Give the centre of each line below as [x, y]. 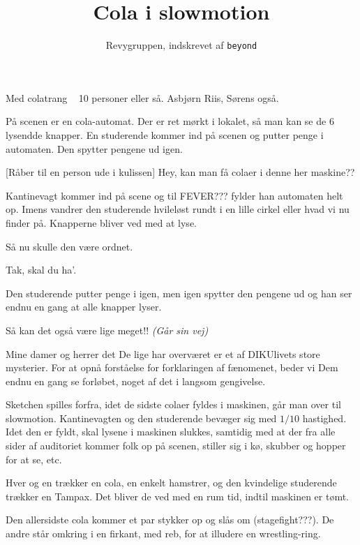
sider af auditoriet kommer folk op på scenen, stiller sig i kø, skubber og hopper [176, 446]
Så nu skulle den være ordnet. [69, 246]
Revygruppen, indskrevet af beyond [181, 45]
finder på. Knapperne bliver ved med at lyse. [101, 222]
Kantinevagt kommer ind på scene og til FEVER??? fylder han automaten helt [174, 195]
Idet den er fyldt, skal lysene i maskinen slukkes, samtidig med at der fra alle [171, 432]
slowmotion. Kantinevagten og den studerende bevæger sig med [141, 418]
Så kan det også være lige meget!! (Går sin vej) [107, 330]
